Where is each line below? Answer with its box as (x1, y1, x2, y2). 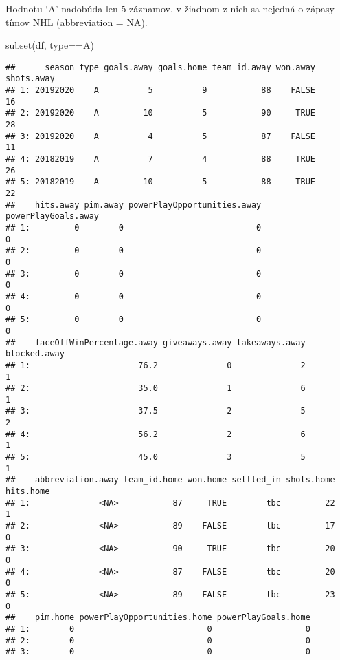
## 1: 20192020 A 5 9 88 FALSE (5, 85, 316, 96)
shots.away (5, 74, 55, 84)
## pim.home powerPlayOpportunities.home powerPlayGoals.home (5, 613, 310, 623)
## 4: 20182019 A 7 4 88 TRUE (5, 154, 316, 164)
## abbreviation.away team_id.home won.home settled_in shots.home (5, 475, 335, 485)
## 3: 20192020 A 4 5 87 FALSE (5, 131, 316, 141)
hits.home (5, 487, 50, 497)
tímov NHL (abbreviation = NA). (5, 14, 148, 29)
